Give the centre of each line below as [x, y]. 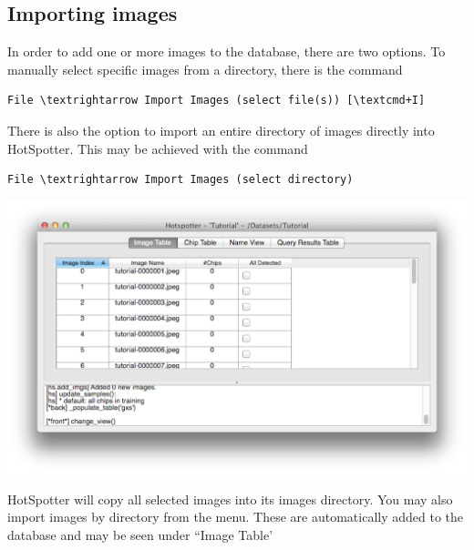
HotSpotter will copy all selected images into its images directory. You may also [230, 499]
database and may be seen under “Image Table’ [140, 535]
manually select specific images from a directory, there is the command [205, 69]
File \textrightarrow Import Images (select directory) [180, 180]
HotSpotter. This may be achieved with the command [158, 148]
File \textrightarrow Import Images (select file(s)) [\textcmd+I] [216, 101]
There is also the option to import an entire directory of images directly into [221, 130]
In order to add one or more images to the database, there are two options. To [227, 51]
